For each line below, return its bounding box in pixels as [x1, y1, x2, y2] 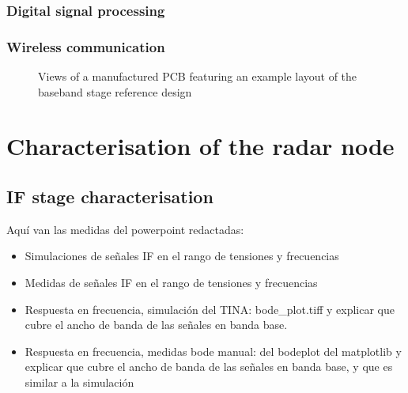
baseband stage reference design [38, 83, 192, 100]
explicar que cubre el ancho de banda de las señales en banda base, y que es [25, 358, 393, 375]
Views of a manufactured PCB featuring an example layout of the [38, 68, 357, 85]
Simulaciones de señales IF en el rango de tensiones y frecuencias [25, 248, 339, 264]
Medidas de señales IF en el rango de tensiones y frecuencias [25, 274, 318, 291]
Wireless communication [6, 36, 165, 56]
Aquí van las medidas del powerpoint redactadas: [6, 221, 244, 237]
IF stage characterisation [6, 184, 213, 209]
